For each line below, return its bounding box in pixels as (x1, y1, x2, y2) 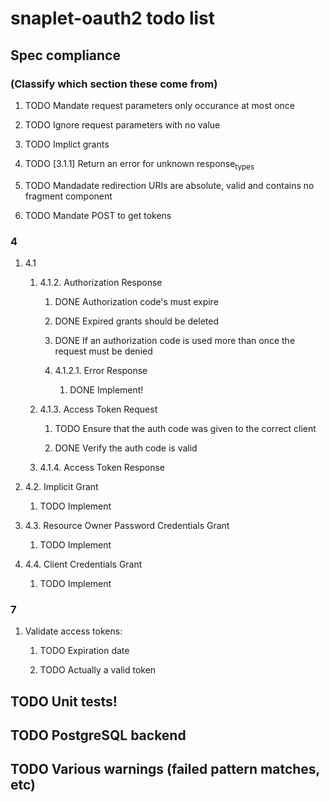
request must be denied (54, 345, 153, 357)
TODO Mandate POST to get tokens (24, 209, 172, 221)
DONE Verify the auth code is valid (54, 442, 198, 454)
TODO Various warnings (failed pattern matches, (10, 761, 320, 778)
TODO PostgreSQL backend (10, 727, 187, 744)
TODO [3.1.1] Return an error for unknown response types (24, 157, 255, 172)
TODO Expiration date (39, 645, 130, 657)
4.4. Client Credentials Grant (24, 558, 143, 570)
